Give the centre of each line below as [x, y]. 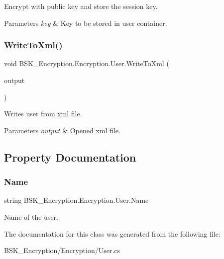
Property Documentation [70, 157]
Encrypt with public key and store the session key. [81, 6]
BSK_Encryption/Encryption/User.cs [62, 250]
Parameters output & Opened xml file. [62, 130]
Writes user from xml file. [43, 114]
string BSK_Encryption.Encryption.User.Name [76, 200]
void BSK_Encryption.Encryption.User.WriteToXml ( [87, 63]
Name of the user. [31, 216]
